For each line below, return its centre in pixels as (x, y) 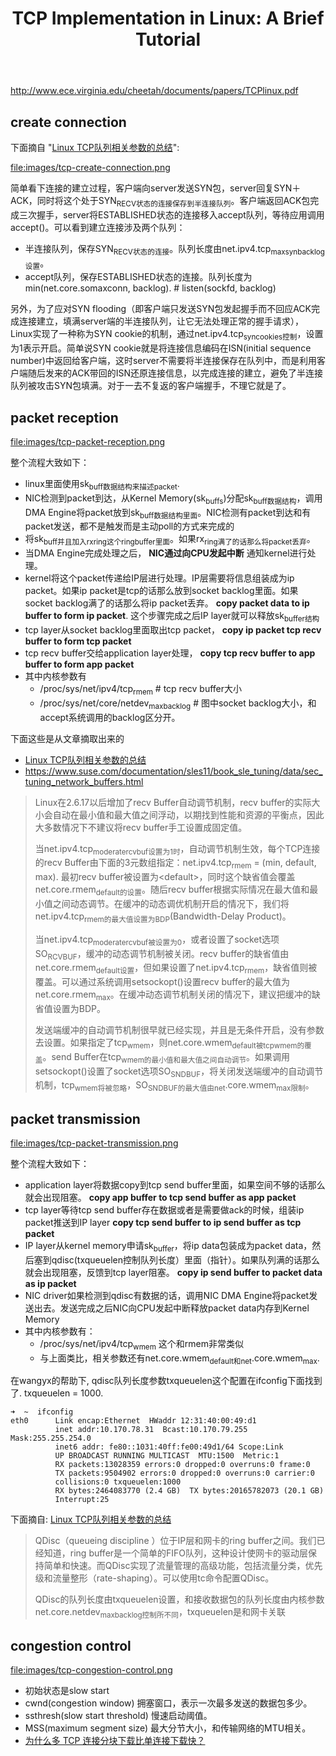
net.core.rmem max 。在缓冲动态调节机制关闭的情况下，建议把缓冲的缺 (177, 995)
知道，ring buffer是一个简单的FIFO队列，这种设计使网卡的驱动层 (176, 1553)
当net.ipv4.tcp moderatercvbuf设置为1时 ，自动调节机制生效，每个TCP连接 (177, 849)
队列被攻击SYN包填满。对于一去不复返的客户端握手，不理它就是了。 (151, 386)
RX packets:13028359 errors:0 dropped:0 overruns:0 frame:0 (182, 1465)
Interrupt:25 (82, 1500)
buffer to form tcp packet (78, 641)
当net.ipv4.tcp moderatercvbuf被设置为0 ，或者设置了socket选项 (157, 940)
